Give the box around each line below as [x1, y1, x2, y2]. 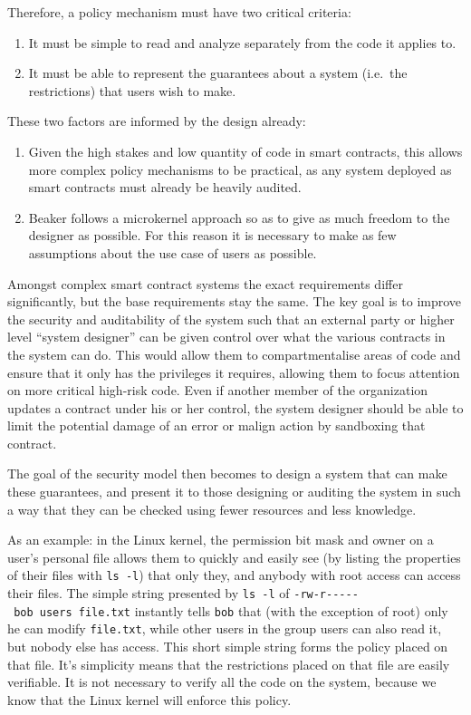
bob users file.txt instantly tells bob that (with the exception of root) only [14, 601, 448, 620]
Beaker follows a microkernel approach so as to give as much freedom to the [28, 208, 450, 227]
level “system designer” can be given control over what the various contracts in [7, 327, 446, 346]
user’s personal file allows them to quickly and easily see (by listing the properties [7, 547, 461, 566]
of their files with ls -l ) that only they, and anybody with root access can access [7, 565, 461, 585]
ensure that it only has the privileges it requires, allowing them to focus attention [7, 362, 460, 382]
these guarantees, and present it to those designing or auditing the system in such [7, 482, 461, 501]
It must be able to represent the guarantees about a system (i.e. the [28, 63, 408, 82]
